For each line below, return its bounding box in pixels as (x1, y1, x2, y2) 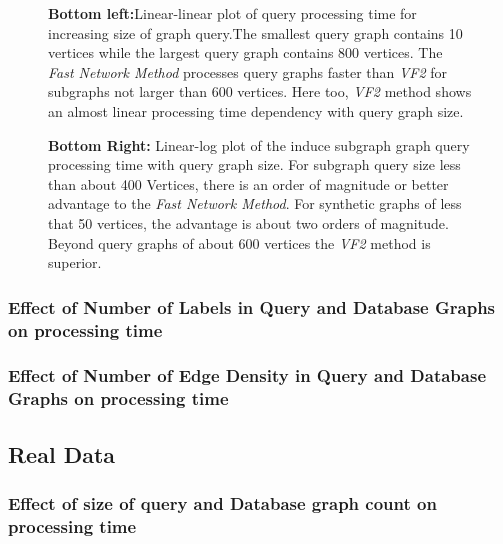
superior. (48, 252, 102, 273)
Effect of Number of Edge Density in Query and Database (8, 363, 487, 388)
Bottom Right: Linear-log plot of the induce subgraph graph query (48, 134, 470, 155)
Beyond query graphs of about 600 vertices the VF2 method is (48, 232, 431, 253)
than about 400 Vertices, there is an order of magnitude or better (48, 173, 449, 194)
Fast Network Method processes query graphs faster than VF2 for (48, 61, 448, 82)
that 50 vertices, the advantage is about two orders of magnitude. (48, 212, 449, 233)
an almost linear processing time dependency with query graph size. (48, 100, 464, 121)
